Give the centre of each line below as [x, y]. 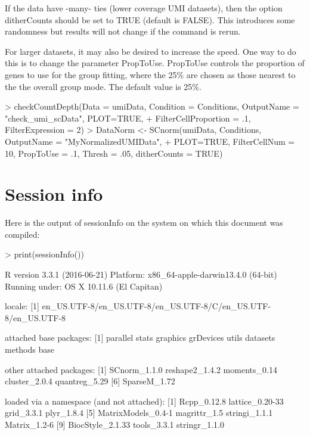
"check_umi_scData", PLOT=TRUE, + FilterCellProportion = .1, [128, 118]
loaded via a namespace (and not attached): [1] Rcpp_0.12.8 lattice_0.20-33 [144, 401]
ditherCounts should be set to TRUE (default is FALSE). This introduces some [150, 19]
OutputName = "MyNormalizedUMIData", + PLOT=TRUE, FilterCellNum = [150, 141]
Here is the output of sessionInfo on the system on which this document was [144, 223]
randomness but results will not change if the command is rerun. [123, 31]
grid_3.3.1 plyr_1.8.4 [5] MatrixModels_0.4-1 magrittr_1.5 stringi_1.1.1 [139, 413]
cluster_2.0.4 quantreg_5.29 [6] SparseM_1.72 [90, 381]
